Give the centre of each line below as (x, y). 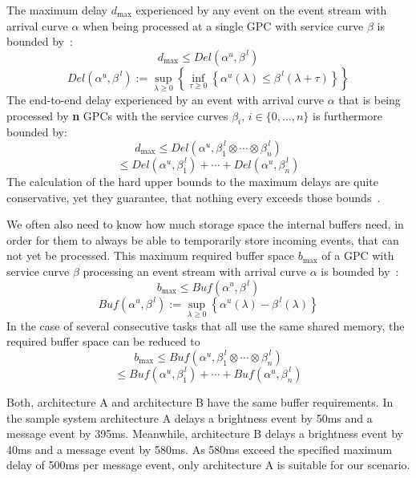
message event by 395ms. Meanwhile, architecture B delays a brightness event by (205, 433)
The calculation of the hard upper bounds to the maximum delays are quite (192, 181)
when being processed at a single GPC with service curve (223, 25)
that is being (370, 99)
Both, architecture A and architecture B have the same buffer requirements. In (200, 401)
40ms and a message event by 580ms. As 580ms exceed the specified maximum (200, 449)
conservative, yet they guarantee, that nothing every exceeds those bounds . (194, 197)
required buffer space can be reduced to (103, 341)
